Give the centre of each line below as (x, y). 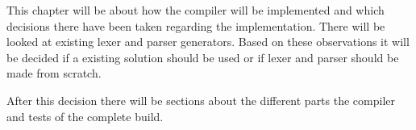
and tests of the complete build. (85, 116)
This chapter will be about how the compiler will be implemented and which (196, 10)
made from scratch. (54, 73)
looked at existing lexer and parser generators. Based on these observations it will (208, 42)
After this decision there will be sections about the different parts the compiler (201, 100)
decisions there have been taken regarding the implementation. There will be (196, 25)
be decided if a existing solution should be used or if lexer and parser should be (203, 57)
